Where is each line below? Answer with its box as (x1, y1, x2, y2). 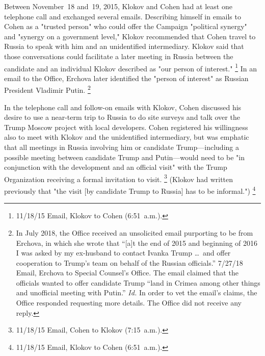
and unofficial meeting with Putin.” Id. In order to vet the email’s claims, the (16, 287, 257, 298)
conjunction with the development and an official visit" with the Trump (4, 162, 227, 172)
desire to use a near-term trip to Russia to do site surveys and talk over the (4, 112, 240, 122)
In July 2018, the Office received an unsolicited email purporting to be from (16, 227, 253, 238)
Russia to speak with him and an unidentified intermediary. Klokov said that (4, 41, 244, 52)
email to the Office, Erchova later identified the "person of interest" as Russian (4, 72, 249, 83)
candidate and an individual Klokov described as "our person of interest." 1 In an (4, 61, 257, 73)
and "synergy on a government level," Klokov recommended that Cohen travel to (4, 31, 256, 41)
